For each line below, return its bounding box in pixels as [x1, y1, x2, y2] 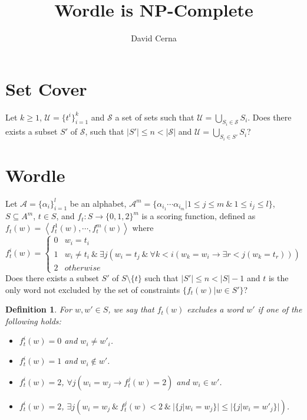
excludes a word [187, 303, 244, 315]
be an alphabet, [70, 197, 127, 209]
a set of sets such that [115, 110, 194, 123]
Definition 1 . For [5, 303, 72, 315]
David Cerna [131, 32, 177, 44]
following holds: [5, 314, 61, 327]
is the [268, 272, 289, 284]
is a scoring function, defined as [141, 210, 256, 222]
